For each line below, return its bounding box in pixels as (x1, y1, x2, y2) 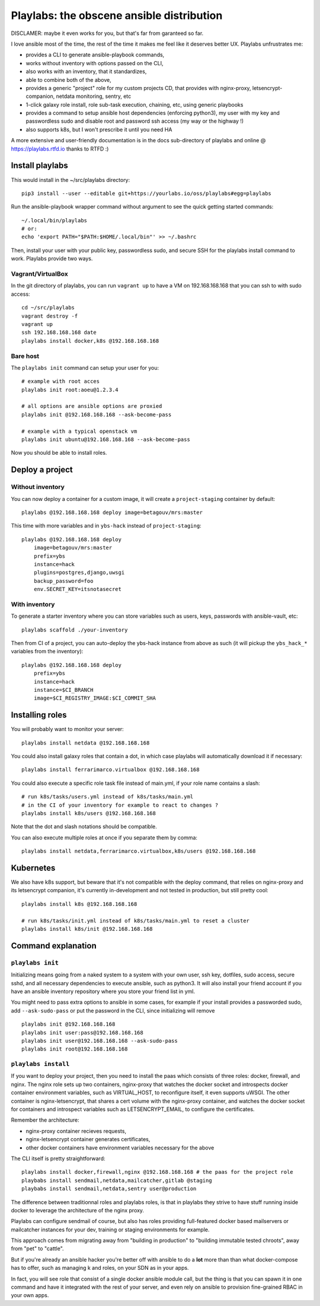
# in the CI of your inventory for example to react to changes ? (21, 802, 219, 809)
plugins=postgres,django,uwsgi (33, 569, 125, 576)
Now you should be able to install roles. (11, 449, 107, 456)
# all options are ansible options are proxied (21, 403, 162, 410)
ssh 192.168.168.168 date (21, 329, 97, 336)
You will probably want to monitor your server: (11, 726, 124, 733)
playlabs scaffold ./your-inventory (21, 626, 128, 633)
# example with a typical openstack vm (21, 427, 137, 435)
